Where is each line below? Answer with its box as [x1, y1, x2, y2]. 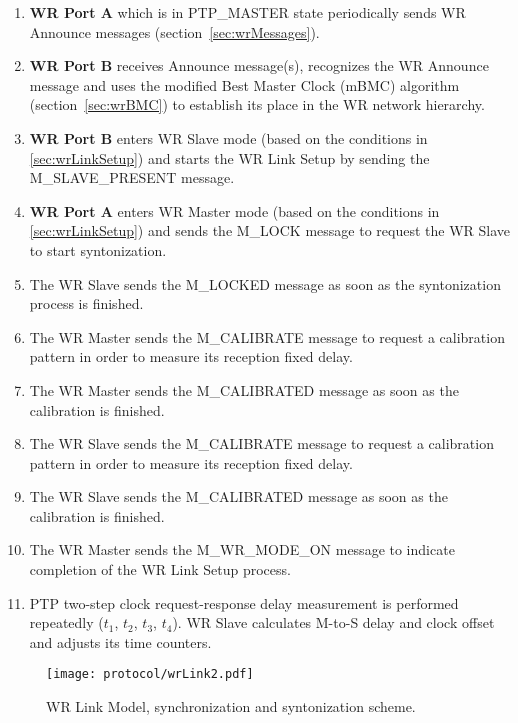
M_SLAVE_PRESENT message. [29, 167, 235, 188]
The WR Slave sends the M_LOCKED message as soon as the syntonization [29, 273, 501, 294]
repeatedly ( [29, 612, 104, 633]
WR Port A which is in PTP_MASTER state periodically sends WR [29, 2, 466, 22]
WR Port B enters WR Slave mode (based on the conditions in [29, 127, 428, 148]
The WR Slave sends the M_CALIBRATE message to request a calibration [29, 433, 494, 454]
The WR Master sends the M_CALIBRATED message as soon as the [29, 379, 459, 400]
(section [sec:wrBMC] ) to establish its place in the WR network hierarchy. [29, 94, 485, 115]
